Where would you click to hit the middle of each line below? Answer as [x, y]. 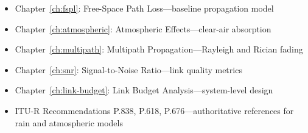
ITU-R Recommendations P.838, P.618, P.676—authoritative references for [154, 110]
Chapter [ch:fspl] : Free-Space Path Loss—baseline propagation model [144, 8]
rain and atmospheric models [69, 122]
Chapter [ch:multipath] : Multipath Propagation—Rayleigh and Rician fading [159, 49]
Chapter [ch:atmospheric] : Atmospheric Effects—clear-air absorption [143, 28]
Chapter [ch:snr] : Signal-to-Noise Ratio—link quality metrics [128, 69]
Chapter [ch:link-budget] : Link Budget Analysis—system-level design [144, 90]
